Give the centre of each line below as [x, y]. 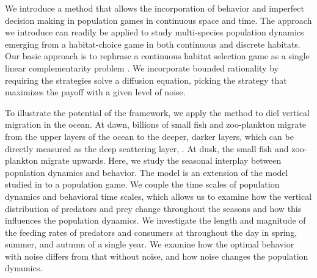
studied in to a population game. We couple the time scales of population [142, 184]
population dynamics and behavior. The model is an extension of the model [147, 172]
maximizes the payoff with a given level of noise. [95, 92]
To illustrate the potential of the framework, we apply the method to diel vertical [157, 112]
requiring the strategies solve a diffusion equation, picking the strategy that [146, 80]
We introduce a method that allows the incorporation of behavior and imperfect [155, 8]
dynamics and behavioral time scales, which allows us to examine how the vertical [158, 196]
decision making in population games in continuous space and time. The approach [158, 20]
